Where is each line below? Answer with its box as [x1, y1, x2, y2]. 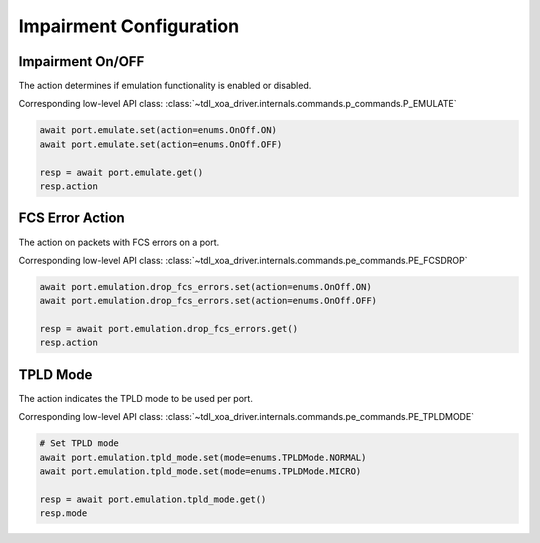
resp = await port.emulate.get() [39, 166, 204, 178]
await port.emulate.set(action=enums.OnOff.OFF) [39, 138, 283, 150]
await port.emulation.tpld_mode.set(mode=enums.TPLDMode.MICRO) [39, 466, 362, 477]
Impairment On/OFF [18, 53, 145, 70]
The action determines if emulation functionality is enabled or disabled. [18, 80, 312, 92]
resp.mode [39, 508, 88, 519]
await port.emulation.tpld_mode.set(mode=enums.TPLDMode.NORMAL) [39, 451, 367, 463]
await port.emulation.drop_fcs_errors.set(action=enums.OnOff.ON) [39, 281, 372, 292]
